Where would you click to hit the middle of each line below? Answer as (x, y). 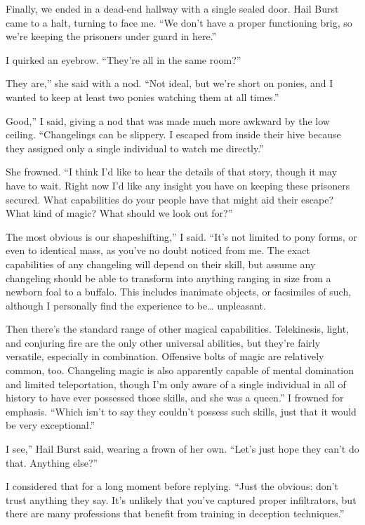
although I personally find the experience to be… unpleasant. (136, 305)
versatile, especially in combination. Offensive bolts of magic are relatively (165, 356)
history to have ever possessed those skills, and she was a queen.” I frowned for (175, 398)
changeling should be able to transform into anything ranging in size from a (168, 278)
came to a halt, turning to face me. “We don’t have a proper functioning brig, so (179, 22)
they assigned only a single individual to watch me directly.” (135, 148)
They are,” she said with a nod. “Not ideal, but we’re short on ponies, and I (170, 83)
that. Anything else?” (52, 462)
